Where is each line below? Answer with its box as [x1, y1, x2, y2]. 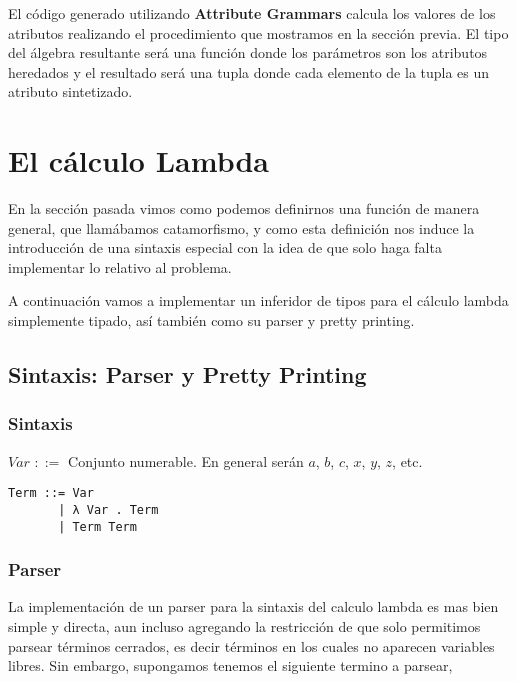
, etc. [392, 450, 423, 471]
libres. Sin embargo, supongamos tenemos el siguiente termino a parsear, [8, 655, 453, 676]
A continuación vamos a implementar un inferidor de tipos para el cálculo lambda [8, 290, 509, 311]
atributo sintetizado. [8, 81, 133, 102]
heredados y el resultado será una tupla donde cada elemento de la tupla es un [8, 61, 490, 82]
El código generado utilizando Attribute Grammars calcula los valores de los [8, 3, 496, 23]
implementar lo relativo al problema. [8, 256, 232, 277]
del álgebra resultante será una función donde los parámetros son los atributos [8, 42, 488, 63]
